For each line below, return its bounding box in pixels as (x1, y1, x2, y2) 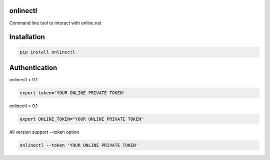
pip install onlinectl (19, 49, 75, 55)
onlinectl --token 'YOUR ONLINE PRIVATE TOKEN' (19, 142, 138, 148)
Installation (9, 33, 45, 41)
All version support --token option (9, 129, 79, 135)
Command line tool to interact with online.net (9, 20, 102, 26)
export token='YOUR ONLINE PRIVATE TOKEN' (19, 90, 125, 96)
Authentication (9, 63, 57, 72)
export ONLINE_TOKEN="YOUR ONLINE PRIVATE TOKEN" (19, 116, 144, 122)
